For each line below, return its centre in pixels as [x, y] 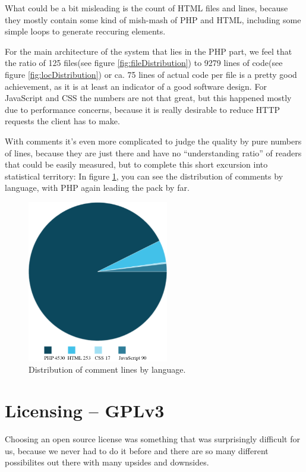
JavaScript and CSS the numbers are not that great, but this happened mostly [148, 98]
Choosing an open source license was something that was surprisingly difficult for [152, 439]
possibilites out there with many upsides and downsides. [107, 462]
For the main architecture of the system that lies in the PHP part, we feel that [149, 51]
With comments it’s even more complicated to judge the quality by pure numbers [153, 141]
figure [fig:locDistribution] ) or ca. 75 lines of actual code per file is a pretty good [151, 74]
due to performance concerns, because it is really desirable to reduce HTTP [143, 109]
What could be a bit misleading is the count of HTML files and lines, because [146, 8]
